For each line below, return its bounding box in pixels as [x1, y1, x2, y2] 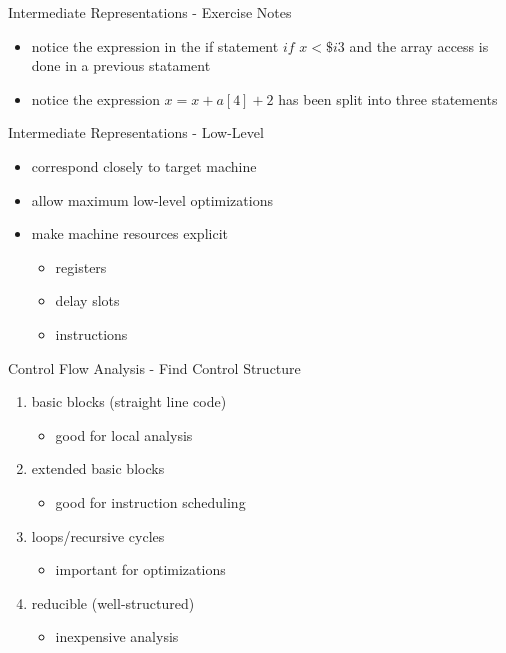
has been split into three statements [278, 88, 498, 109]
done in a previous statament [31, 55, 211, 76]
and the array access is [349, 35, 489, 56]
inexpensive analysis [55, 626, 179, 647]
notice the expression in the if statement [31, 35, 279, 56]
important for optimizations [55, 559, 226, 580]
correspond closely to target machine [31, 155, 257, 176]
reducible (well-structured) [31, 592, 195, 613]
